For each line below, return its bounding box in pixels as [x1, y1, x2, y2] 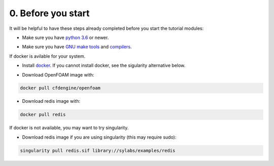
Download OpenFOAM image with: [22, 71, 94, 78]
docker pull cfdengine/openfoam [20, 85, 101, 91]
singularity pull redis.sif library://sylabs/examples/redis [20, 147, 176, 153]
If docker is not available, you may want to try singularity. [9, 124, 129, 131]
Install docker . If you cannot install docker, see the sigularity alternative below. [22, 62, 186, 68]
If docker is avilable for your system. [9, 53, 86, 59]
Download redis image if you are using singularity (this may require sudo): [22, 134, 177, 140]
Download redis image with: [22, 98, 81, 104]
